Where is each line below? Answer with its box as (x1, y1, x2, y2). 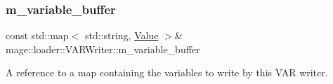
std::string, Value (84, 28, 159, 43)
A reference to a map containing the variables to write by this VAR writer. (6, 65, 328, 80)
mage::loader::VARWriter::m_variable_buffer (6, 41, 200, 56)
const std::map (6, 28, 69, 43)
